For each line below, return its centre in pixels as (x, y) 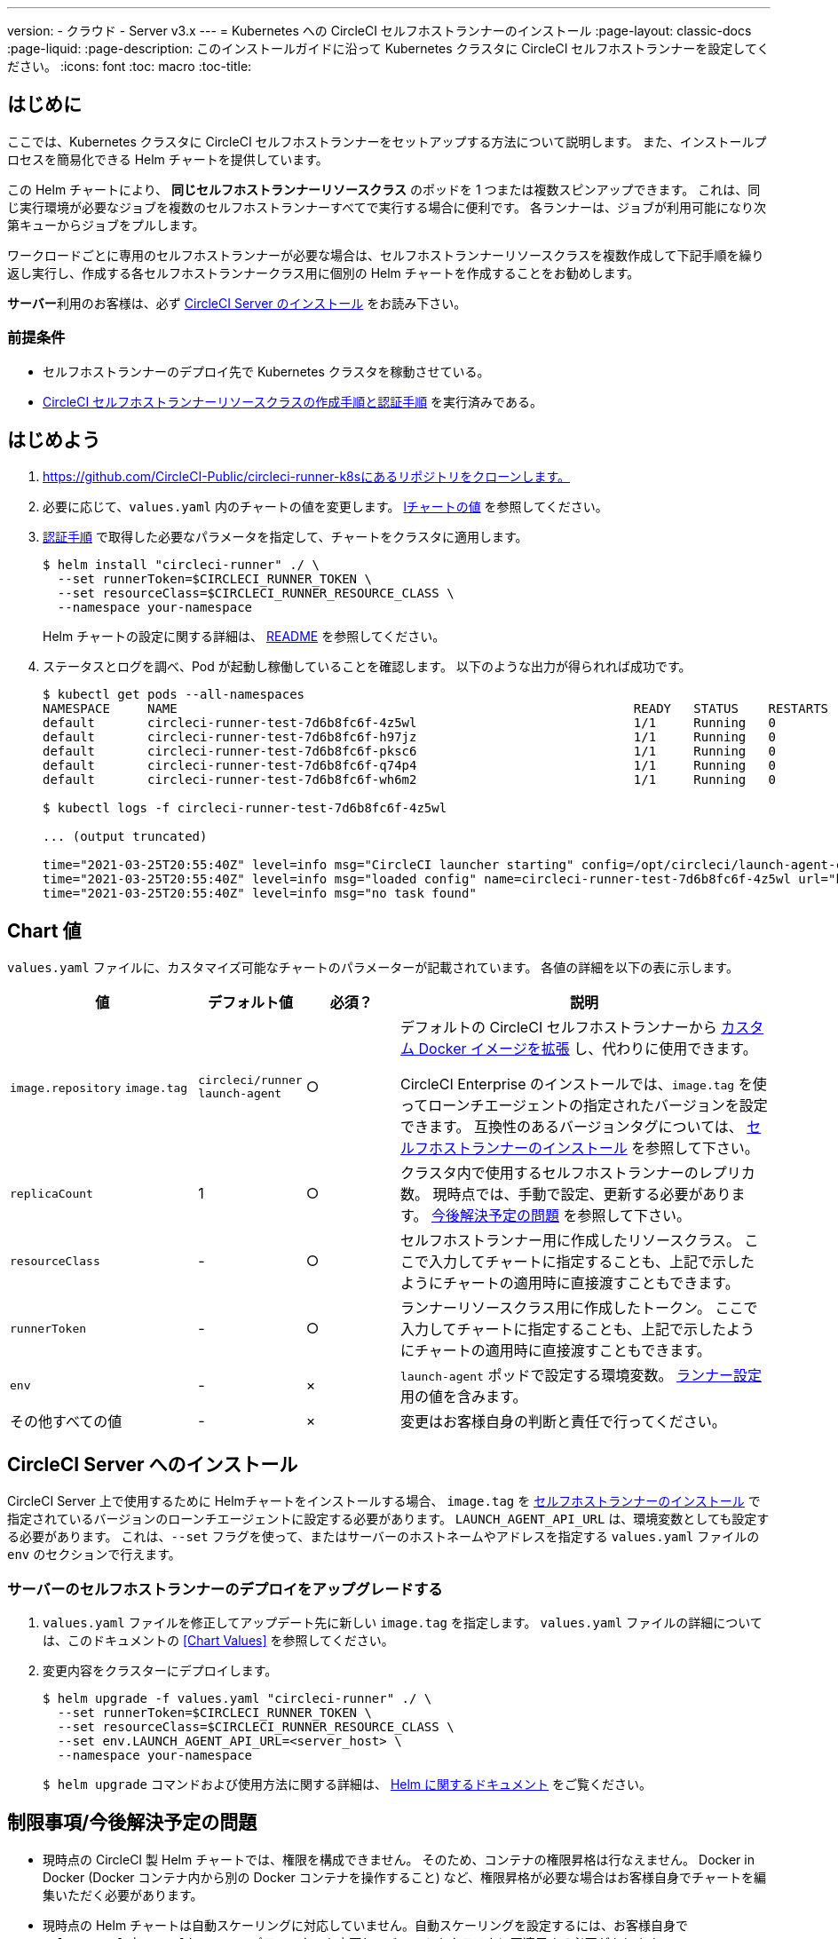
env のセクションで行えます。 (94, 1555)
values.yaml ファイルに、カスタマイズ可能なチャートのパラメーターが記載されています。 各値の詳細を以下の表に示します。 (373, 968)
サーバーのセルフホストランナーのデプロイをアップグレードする (225, 1589)
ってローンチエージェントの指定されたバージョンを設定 (584, 1106)
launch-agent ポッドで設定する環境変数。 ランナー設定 (581, 1376)
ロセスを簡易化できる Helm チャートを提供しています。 (168, 159)
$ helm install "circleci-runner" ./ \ (181, 565)
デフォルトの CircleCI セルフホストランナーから (559, 1028)
